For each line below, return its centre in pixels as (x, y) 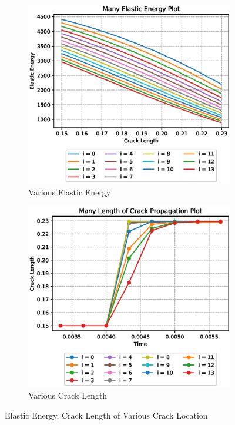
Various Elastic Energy (70, 192)
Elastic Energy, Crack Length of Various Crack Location (106, 415)
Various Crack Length (68, 395)
